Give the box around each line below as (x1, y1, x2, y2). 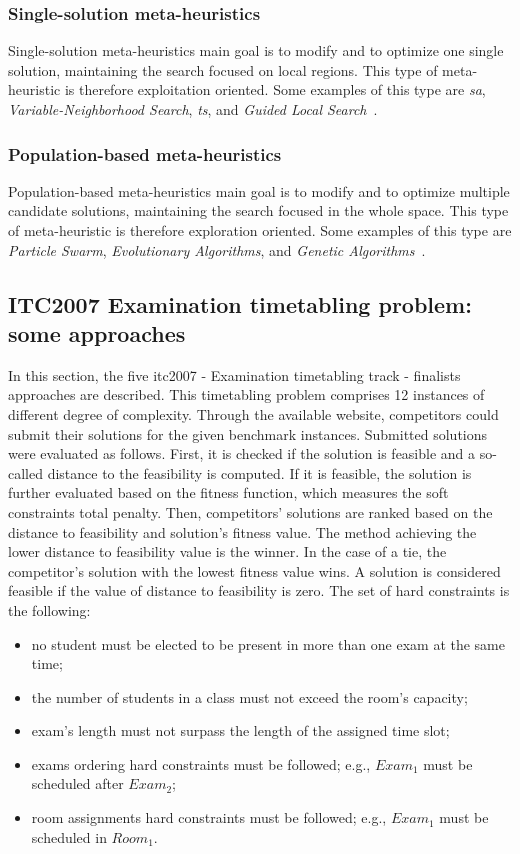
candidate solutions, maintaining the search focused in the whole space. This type (8, 200, 509, 221)
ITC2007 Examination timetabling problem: (8, 288, 472, 319)
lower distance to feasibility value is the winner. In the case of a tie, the (8, 541, 447, 562)
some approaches (8, 317, 186, 348)
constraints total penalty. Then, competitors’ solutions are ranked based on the (8, 501, 493, 522)
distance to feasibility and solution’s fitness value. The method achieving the (8, 521, 477, 542)
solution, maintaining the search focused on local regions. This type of (8, 59, 438, 80)
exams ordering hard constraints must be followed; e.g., (31, 753, 371, 774)
